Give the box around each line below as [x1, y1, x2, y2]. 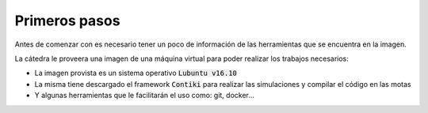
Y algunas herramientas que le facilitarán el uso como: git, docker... [34, 91, 255, 100]
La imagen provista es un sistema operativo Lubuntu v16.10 [34, 68, 238, 78]
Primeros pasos [14, 12, 120, 29]
